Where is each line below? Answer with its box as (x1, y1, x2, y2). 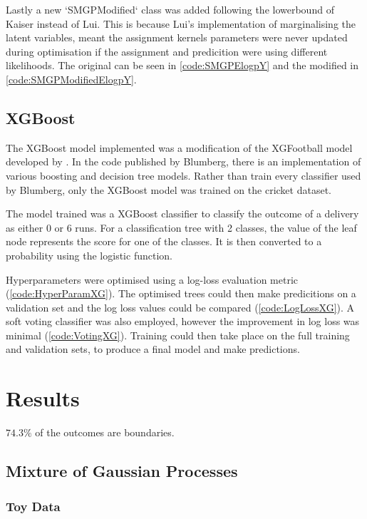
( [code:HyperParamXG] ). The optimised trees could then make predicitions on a (6, 286, 356, 301)
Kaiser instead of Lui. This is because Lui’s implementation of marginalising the (6, 16, 356, 31)
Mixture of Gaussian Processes (6, 460, 238, 482)
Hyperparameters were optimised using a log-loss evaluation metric (6, 272, 299, 287)
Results (6, 384, 80, 413)
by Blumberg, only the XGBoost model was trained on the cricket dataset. (6, 182, 331, 197)
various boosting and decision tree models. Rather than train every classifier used (6, 168, 361, 183)
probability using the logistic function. (6, 247, 172, 262)
